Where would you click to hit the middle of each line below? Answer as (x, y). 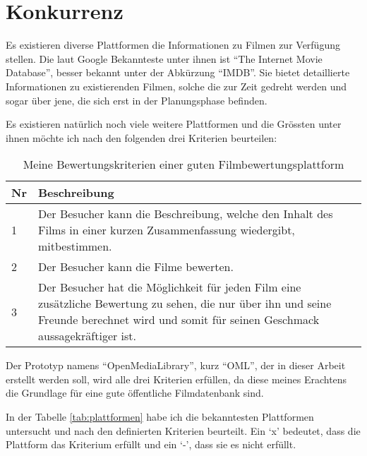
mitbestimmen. (75, 246)
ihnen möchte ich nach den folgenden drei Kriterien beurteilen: (142, 137)
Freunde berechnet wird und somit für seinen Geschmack (179, 320)
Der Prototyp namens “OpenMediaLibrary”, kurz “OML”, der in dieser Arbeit (176, 365)
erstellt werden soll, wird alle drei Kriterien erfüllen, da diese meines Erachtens (176, 379)
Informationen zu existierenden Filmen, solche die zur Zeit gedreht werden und (176, 86)
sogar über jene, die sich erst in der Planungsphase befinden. (137, 100)
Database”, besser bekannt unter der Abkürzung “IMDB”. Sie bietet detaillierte (178, 72)
